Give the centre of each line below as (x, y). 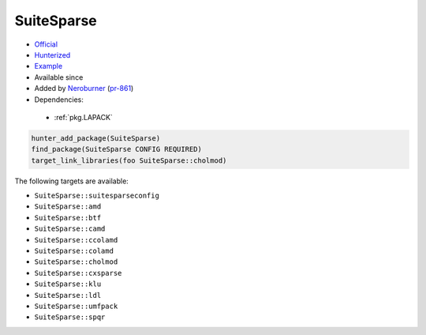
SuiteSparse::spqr (70, 317)
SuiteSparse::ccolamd (76, 240)
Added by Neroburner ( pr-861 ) (84, 88)
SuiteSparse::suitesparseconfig (97, 196)
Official (46, 44)
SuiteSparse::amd (68, 207)
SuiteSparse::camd (70, 229)
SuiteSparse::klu (68, 284)
